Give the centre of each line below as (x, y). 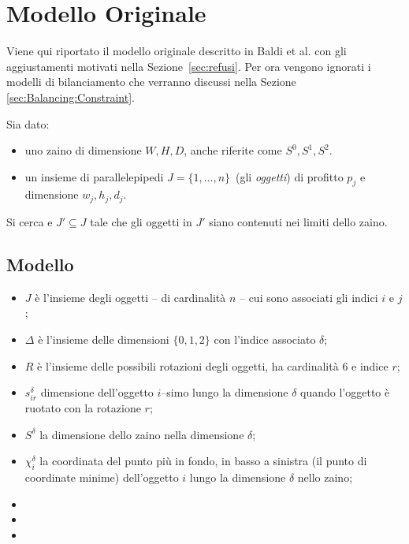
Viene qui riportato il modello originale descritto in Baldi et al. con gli (177, 51)
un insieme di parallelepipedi (94, 176)
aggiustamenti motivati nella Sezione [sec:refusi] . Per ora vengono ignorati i (189, 66)
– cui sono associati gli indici (309, 297)
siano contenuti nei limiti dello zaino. (298, 221)
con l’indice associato (265, 339)
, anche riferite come (233, 150)
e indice (370, 365)
